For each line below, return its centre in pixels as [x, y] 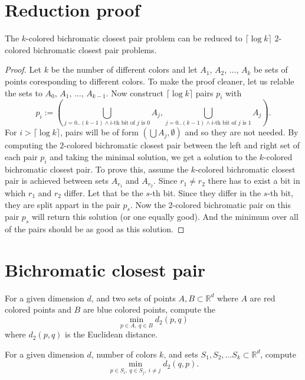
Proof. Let [23, 69]
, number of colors [124, 354]
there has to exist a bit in [254, 181]
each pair [21, 156]
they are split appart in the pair [63, 204]
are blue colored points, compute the [149, 309]
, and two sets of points [133, 298]
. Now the [148, 204]
